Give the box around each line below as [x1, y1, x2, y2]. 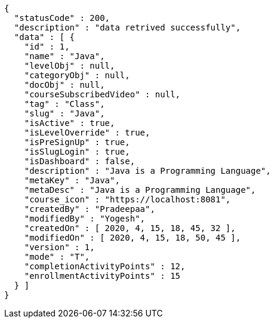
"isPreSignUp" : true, [24, 137, 130, 147]
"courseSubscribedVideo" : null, [24, 90, 181, 99]
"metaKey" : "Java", [24, 176, 120, 185]
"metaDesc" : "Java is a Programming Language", [24, 185, 256, 195]
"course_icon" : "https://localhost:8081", [24, 195, 231, 204]
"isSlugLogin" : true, [24, 147, 130, 156]
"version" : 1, [24, 242, 95, 252]
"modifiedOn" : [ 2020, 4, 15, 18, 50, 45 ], [24, 233, 241, 242]
